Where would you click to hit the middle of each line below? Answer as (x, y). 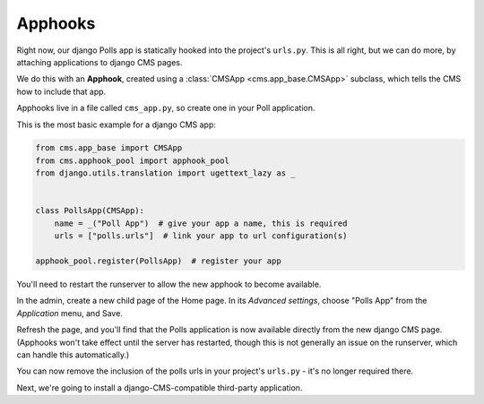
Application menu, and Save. (69, 313)
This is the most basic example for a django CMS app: (117, 125)
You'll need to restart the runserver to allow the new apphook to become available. (169, 284)
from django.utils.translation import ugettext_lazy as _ (165, 173)
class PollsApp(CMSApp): (90, 211)
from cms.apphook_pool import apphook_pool (133, 160)
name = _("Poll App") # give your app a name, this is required (201, 223)
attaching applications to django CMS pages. (99, 62)
